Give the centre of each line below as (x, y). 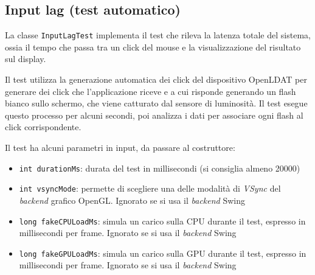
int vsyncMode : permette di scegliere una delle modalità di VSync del (150, 188)
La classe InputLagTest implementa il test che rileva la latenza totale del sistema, (158, 35)
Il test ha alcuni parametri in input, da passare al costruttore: (120, 148)
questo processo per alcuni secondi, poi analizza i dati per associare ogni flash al (154, 115)
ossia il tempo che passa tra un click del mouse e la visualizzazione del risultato (153, 47)
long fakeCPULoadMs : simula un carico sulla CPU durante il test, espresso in (162, 221)
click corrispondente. (43, 127)
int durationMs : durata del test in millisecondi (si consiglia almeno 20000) (160, 168)
